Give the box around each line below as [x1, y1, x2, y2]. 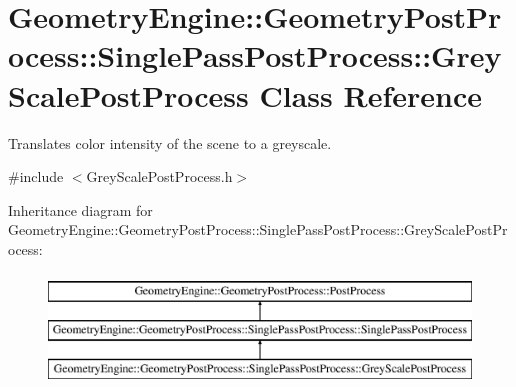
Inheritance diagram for [8, 199, 153, 220]
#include [8, 166, 64, 187]
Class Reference [259, 74, 482, 115]
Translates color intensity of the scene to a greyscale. [8, 132, 332, 153]
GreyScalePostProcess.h [86, 166, 233, 187]
